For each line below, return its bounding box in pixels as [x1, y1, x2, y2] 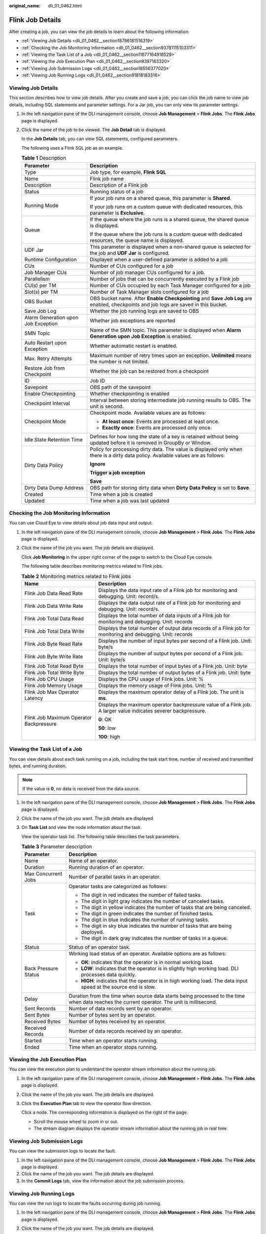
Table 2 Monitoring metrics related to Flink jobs [21, 573, 132, 579]
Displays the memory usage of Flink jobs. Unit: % [98, 682, 213, 689]
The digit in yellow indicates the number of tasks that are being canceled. [81, 904, 251, 911]
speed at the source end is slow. [81, 983, 156, 990]
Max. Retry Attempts [24, 355, 72, 362]
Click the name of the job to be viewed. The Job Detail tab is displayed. [21, 126, 167, 133]
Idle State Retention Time [24, 436, 83, 443]
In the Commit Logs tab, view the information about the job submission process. [21, 1178, 185, 1184]
